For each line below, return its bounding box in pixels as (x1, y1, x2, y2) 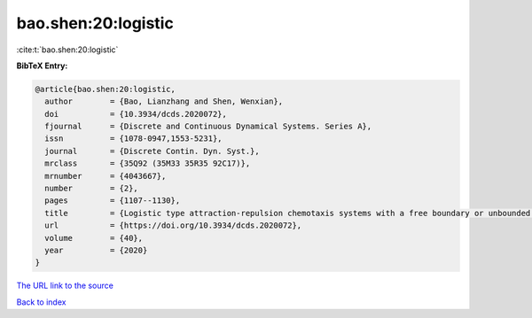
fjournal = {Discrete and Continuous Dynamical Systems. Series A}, (44, 121, 372, 132)
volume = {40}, (44, 233, 144, 243)
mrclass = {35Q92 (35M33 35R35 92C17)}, (44, 159, 251, 168)
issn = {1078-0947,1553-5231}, (44, 134, 223, 143)
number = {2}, (44, 183, 139, 194)
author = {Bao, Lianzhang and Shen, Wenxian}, (44, 97, 284, 106)
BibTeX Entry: (16, 60, 68, 71)
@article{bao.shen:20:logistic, (35, 84, 176, 94)
